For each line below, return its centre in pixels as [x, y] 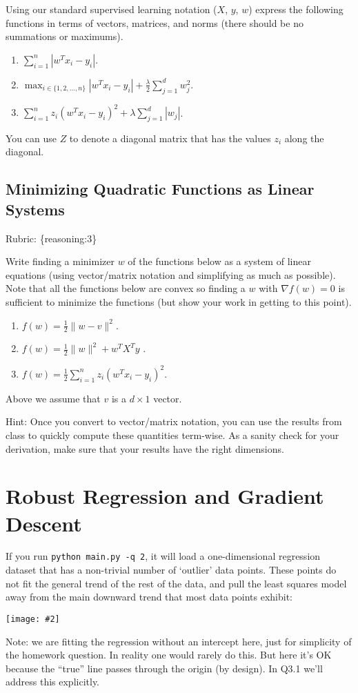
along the [304, 138]
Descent [44, 523]
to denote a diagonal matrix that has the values [170, 138]
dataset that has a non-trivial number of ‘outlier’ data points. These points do [171, 570]
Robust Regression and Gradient [165, 496]
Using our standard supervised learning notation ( [111, 9]
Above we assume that [53, 398]
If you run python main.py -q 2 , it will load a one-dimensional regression [163, 556]
